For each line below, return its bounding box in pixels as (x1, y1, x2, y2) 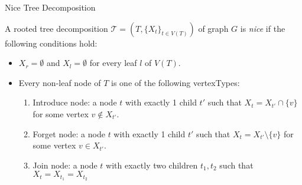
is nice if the (240, 22, 285, 34)
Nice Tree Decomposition (5, 1, 96, 13)
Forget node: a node (33, 127, 105, 140)
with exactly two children (106, 158, 198, 171)
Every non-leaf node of (18, 76, 101, 88)
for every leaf (89, 57, 137, 69)
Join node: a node (33, 158, 98, 171)
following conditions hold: (5, 37, 98, 49)
